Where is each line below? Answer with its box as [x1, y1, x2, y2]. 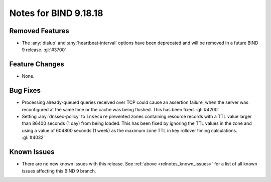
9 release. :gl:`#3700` [22, 47, 66, 53]
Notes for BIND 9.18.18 [9, 8, 103, 19]
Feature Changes [9, 60, 65, 69]
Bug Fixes [9, 86, 41, 95]
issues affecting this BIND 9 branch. [22, 168, 96, 174]
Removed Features [9, 27, 70, 35]
